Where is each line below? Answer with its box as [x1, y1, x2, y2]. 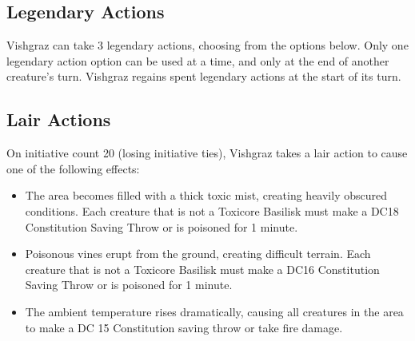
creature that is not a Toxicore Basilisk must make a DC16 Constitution [25, 260, 380, 277]
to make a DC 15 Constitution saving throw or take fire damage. [25, 319, 343, 335]
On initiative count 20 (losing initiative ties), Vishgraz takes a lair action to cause [6, 145, 408, 161]
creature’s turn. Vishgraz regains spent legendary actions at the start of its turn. [6, 68, 401, 85]
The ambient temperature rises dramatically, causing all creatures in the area [25, 303, 404, 319]
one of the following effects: [6, 160, 140, 176]
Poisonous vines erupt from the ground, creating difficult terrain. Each [25, 245, 371, 262]
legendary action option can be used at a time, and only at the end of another [6, 52, 389, 69]
